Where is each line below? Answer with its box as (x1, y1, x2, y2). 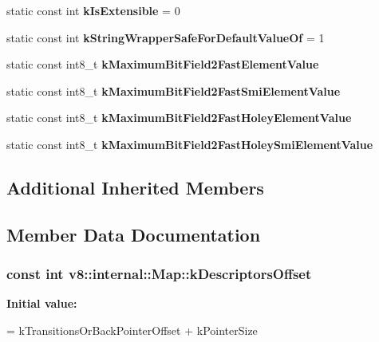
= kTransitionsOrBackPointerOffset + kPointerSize (6, 321, 258, 338)
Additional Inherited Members (6, 175, 264, 199)
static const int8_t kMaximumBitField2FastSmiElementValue (6, 82, 341, 99)
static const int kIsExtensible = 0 (6, 2, 180, 18)
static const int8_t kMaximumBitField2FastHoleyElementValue (6, 109, 352, 126)
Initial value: (6, 295, 77, 312)
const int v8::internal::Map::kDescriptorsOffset (6, 264, 312, 284)
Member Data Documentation (6, 222, 261, 246)
